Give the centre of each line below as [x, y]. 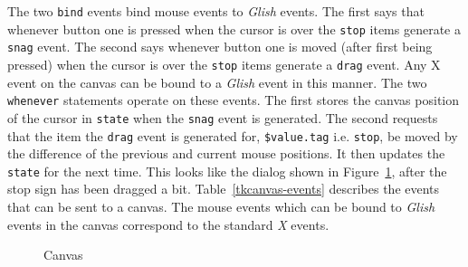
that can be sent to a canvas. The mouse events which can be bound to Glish [221, 207]
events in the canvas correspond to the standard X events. [168, 224]
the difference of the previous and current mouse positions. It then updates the [226, 153]
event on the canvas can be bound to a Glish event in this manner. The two [217, 82]
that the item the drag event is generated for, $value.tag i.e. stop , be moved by [233, 135]
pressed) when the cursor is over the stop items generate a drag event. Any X [224, 64]
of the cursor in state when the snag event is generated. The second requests [223, 117]
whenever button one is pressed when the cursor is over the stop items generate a [234, 29]
